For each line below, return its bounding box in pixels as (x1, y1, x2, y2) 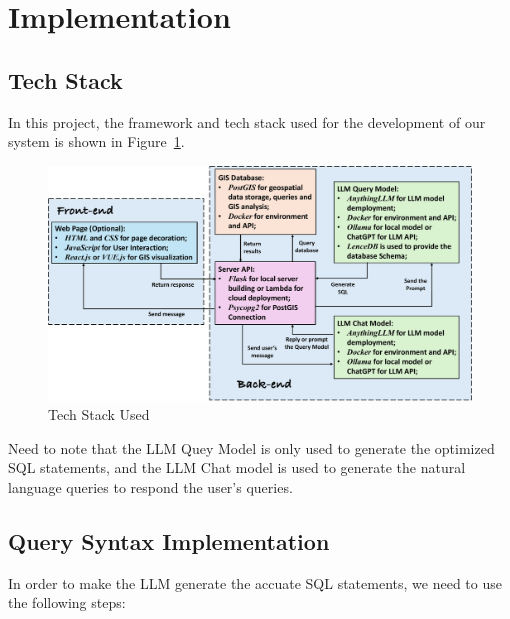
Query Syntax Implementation (8, 525, 330, 556)
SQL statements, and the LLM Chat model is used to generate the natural (8, 457, 466, 478)
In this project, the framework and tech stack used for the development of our (8, 111, 486, 132)
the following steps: (8, 592, 126, 613)
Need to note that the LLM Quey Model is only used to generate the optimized (8, 437, 495, 458)
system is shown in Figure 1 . (8, 131, 185, 152)
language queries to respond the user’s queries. (8, 476, 293, 497)
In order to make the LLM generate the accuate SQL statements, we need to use (8, 572, 502, 593)
